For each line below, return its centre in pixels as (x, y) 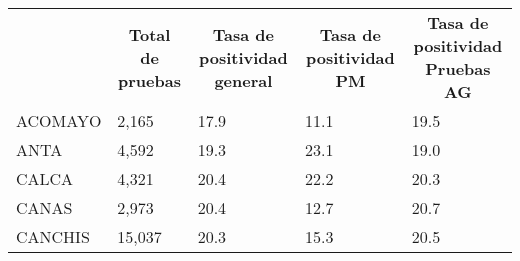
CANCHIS (53, 236)
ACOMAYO (59, 120)
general (243, 80)
